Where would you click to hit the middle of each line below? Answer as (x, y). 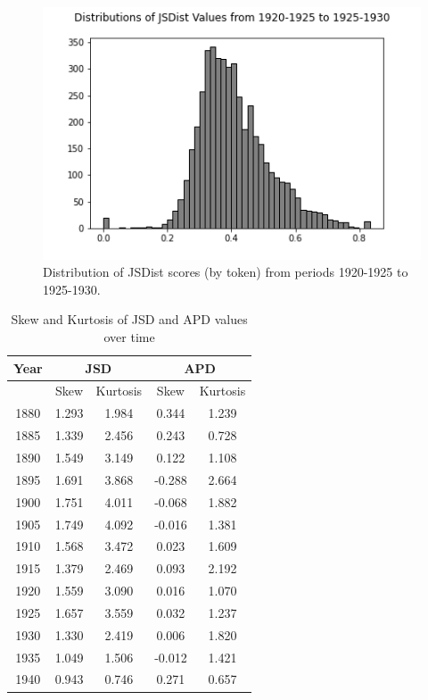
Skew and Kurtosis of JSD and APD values (129, 319)
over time (129, 337)
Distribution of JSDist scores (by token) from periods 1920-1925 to (226, 272)
